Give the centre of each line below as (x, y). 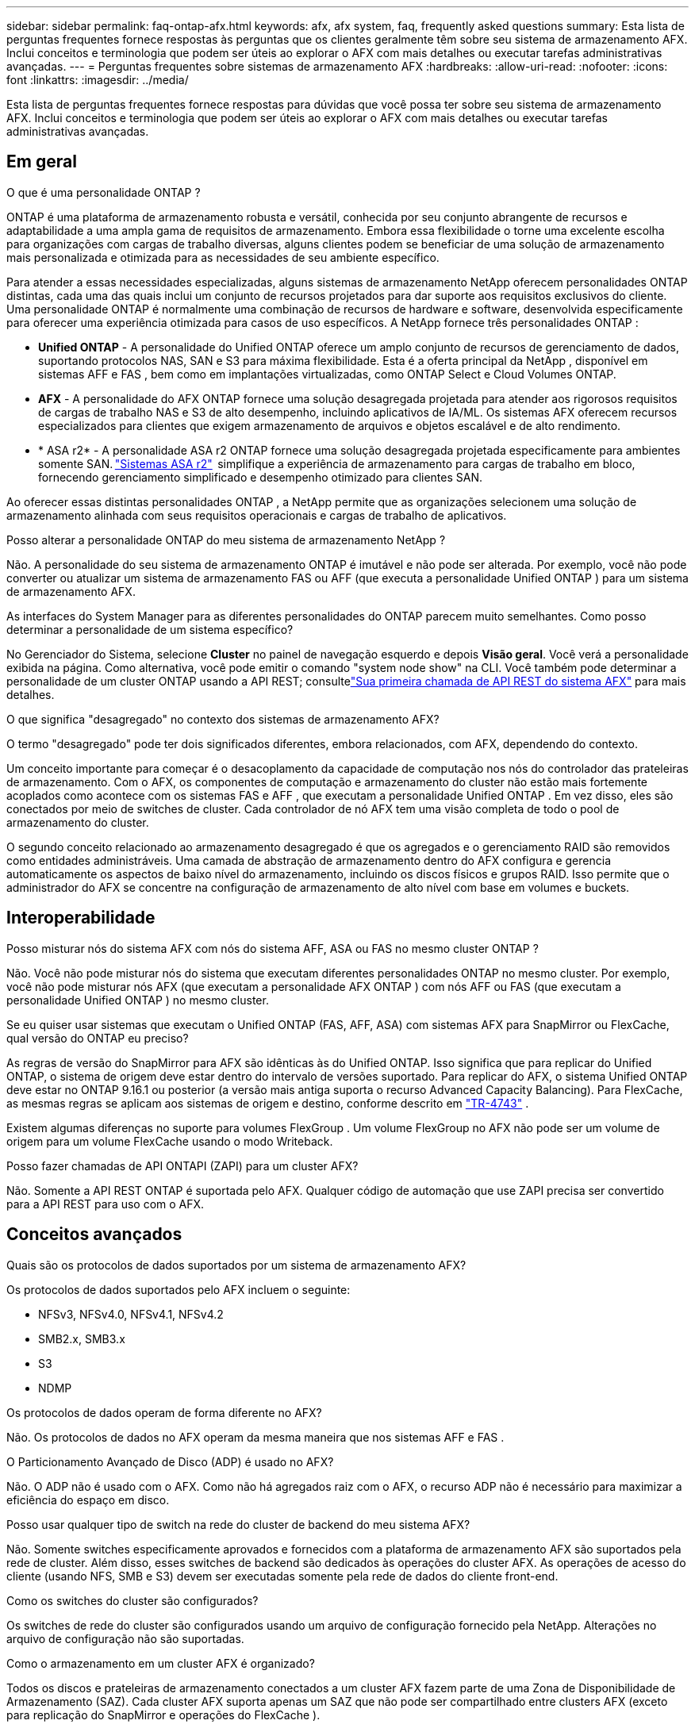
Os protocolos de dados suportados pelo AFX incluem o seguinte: (179, 1289)
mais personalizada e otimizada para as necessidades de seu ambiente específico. (223, 257)
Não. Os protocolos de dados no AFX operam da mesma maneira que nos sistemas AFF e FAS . (255, 1437)
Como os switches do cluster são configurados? (132, 1600)
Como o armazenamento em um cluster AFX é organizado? (161, 1663)
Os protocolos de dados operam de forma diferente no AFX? (164, 1412)
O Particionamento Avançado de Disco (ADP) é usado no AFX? (170, 1461)
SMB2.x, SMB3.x (82, 1338)
